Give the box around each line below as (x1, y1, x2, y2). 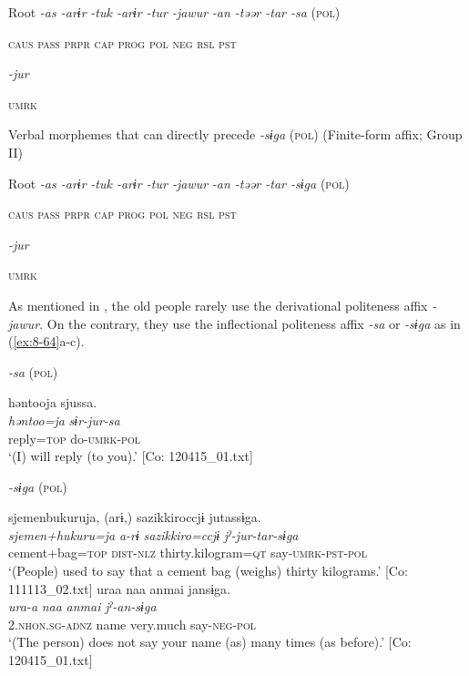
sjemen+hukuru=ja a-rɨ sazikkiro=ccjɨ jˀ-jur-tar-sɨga (8, 525, 299, 544)
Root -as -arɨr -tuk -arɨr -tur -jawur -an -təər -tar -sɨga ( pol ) (8, 173, 350, 192)
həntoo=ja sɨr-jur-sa (8, 410, 120, 429)
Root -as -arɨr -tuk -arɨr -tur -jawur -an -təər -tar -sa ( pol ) (8, 3, 341, 21)
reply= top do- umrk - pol (8, 428, 140, 447)
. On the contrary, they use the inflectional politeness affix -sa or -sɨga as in (39, 313, 461, 333)
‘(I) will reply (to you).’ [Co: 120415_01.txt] (8, 446, 253, 466)
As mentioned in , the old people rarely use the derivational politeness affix (8, 295, 428, 314)
